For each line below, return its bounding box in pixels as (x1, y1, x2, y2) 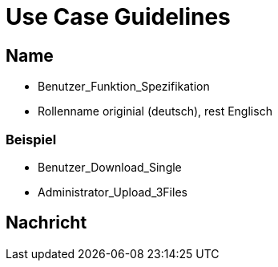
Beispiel (6, 131, 57, 148)
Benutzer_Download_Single (38, 160, 182, 174)
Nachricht (6, 212, 87, 233)
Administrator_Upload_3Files (38, 184, 187, 199)
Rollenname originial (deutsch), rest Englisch (38, 104, 272, 119)
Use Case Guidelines (6, 3, 231, 30)
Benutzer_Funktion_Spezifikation (38, 79, 210, 94)
